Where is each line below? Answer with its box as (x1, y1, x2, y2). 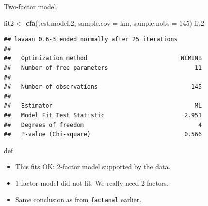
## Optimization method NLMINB (4, 55, 202, 62)
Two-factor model (4, 1, 56, 11)
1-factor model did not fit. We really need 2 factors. (15, 177, 169, 188)
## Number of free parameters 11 (4, 64, 202, 71)
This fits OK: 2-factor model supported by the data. (15, 161, 171, 172)
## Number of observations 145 (4, 83, 202, 91)
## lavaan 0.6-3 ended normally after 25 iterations (4, 36, 177, 43)
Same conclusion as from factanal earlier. (15, 194, 142, 204)
